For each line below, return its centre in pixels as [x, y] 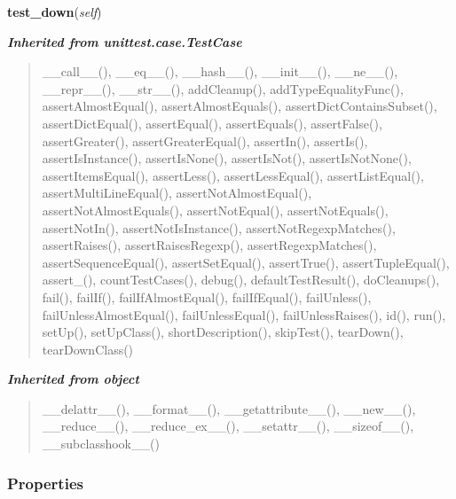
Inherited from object [73, 379]
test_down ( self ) [55, 12]
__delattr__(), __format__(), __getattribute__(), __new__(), [229, 408]
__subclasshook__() [101, 444]
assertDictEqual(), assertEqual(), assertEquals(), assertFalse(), [212, 123]
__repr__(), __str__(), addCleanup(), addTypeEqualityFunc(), [223, 88]
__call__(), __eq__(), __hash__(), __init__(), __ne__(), [220, 71]
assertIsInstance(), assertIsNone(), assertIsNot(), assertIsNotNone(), [227, 158]
